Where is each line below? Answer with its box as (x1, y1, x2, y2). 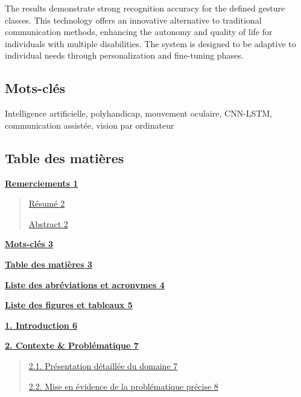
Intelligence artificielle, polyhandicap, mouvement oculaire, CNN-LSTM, (5, 107, 273, 120)
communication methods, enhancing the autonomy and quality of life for (5, 25, 273, 38)
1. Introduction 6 (5, 318, 78, 331)
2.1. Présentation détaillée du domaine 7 (28, 359, 178, 372)
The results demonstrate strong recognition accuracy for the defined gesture (5, 2, 285, 14)
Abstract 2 (28, 217, 68, 230)
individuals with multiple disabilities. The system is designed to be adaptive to (5, 37, 296, 50)
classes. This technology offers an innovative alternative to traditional (5, 13, 262, 26)
